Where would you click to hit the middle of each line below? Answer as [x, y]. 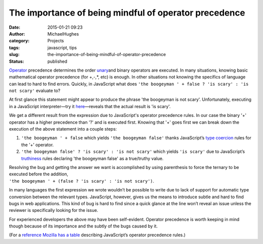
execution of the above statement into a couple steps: [63, 129]
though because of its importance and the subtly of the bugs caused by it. [83, 226]
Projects [56, 41]
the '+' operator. [38, 145]
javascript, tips [62, 47]
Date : [15, 27]
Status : [17, 61]
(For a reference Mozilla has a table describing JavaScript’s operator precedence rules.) [97, 235]
